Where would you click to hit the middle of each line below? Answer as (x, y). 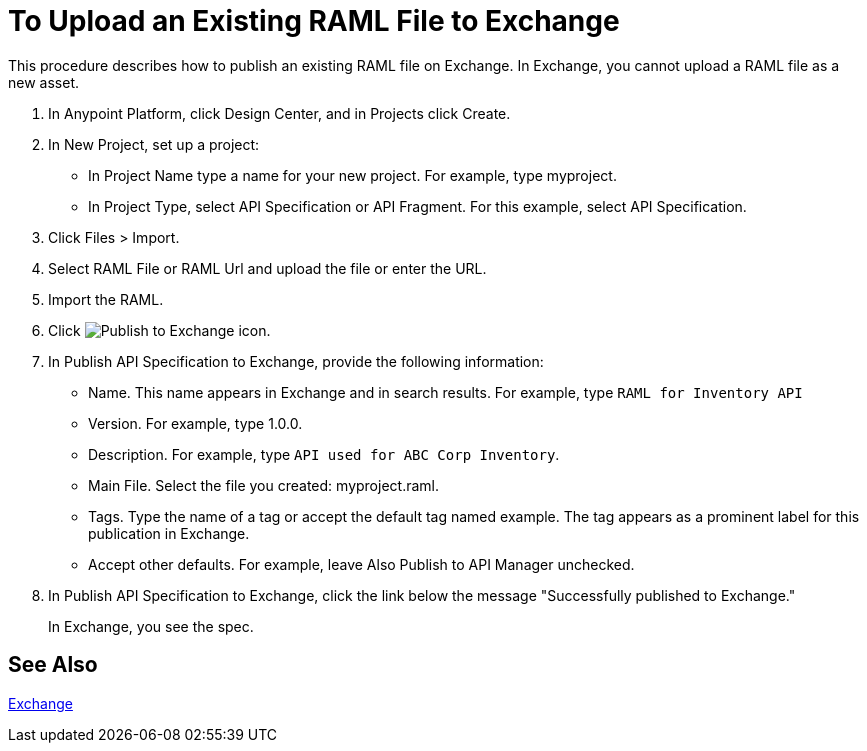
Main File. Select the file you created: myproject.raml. (263, 485)
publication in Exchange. (169, 533)
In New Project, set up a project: (154, 144)
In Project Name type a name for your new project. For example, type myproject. (352, 175)
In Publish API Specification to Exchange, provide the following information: (296, 361)
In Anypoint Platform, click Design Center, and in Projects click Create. (279, 113)
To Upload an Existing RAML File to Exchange (314, 21)
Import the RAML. (106, 299)
